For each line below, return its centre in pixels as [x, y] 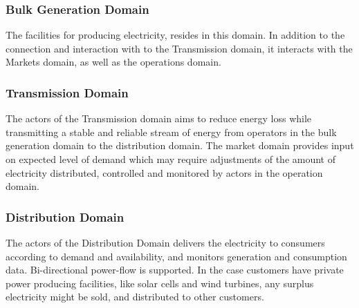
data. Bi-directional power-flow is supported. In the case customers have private [175, 270]
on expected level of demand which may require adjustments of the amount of [171, 159]
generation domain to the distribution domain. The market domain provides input [180, 145]
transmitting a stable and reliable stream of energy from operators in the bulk [171, 132]
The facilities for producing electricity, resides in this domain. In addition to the [175, 35]
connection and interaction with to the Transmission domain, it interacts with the [179, 48]
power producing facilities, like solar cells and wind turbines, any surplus [160, 283]
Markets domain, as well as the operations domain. [113, 62]
